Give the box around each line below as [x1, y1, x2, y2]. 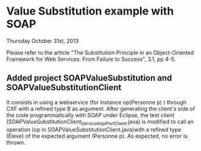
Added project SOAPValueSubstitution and [6, 73, 172, 83]
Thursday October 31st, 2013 [6, 37, 79, 44]
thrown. [6, 138, 26, 146]
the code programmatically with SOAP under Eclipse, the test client [6, 111, 175, 119]
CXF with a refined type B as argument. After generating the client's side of [6, 105, 196, 112]
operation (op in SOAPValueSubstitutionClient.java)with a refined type [6, 126, 182, 133]
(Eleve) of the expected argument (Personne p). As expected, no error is [6, 132, 188, 139]
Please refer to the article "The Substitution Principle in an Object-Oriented [6, 49, 194, 56]
